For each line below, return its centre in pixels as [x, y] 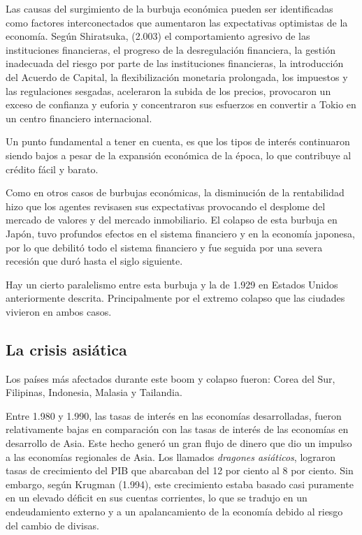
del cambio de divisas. [52, 525]
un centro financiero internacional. [79, 118]
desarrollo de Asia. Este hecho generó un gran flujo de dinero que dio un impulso [179, 443]
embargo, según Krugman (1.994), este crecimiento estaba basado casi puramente [180, 484]
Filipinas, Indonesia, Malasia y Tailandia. [94, 392]
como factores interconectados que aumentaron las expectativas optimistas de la [177, 22]
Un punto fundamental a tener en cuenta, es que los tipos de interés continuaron [178, 141]
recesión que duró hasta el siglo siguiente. [94, 261]
